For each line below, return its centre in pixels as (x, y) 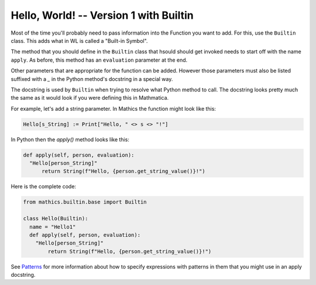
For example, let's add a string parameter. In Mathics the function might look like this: (114, 108)
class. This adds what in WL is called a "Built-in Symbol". (79, 40)
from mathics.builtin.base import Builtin (85, 202)
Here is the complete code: (43, 186)
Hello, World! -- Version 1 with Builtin (102, 15)
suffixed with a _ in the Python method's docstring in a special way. (92, 79)
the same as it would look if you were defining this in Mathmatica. (90, 98)
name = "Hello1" (53, 227)
